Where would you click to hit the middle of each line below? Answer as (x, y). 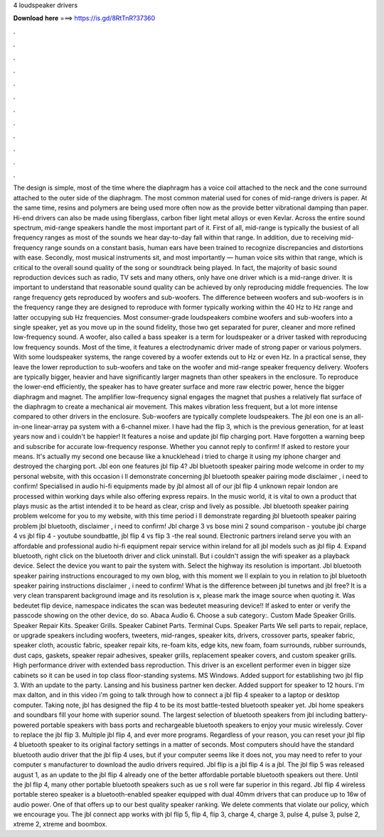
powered (26, 725)
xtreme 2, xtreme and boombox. (60, 824)
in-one (23, 426)
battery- (356, 715)
